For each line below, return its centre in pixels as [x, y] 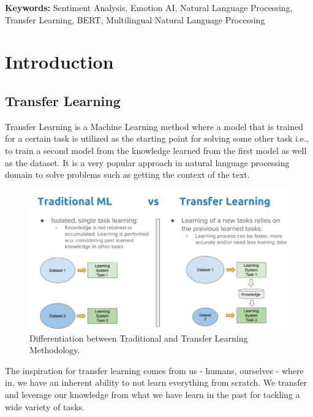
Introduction [59, 62]
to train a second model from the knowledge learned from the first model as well [156, 150]
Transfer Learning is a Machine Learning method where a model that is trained [154, 126]
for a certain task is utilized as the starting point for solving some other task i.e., [157, 138]
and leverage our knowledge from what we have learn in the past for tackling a [153, 395]
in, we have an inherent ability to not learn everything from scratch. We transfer [156, 382]
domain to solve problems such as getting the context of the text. [127, 174]
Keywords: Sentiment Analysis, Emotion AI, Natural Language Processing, [149, 7]
